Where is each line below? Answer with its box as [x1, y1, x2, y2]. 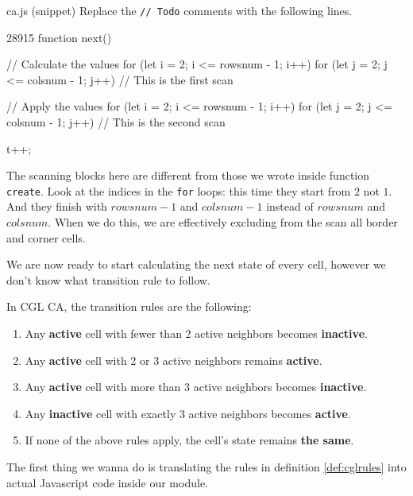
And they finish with [6, 198, 107, 215]
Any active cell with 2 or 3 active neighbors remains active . [25, 351, 322, 368]
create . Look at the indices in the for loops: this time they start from [6, 182, 351, 199]
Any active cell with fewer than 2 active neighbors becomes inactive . [25, 325, 368, 342]
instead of [266, 198, 314, 215]
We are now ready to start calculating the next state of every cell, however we [6, 256, 386, 273]
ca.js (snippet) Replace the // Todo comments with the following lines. [6, 2, 353, 18]
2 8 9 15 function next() [6, 29, 112, 45]
